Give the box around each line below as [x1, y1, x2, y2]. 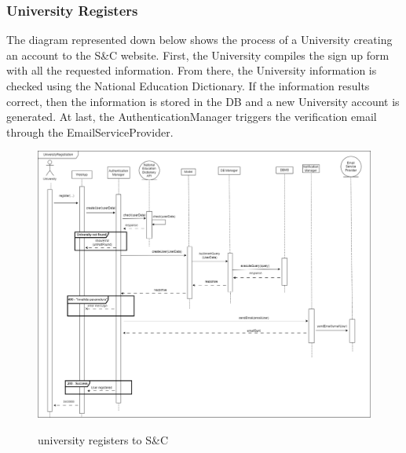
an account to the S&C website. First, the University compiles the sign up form [6, 46, 390, 63]
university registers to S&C [38, 431, 169, 448]
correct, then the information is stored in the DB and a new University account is [6, 93, 400, 109]
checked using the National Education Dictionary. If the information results [6, 78, 370, 93]
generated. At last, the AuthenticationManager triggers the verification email [6, 108, 377, 125]
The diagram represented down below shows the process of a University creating [6, 31, 393, 48]
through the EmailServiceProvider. [6, 123, 174, 140]
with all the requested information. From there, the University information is [6, 62, 377, 79]
